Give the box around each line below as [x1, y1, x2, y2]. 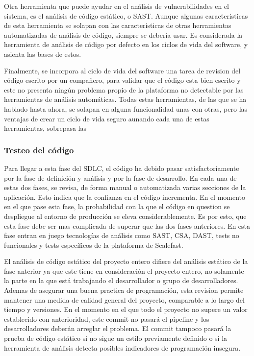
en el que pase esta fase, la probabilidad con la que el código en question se [4, 201, 230, 212]
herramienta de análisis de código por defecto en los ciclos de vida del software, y [4, 39, 248, 49]
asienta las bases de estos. [4, 48, 81, 59]
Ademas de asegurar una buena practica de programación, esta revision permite [4, 285, 244, 295]
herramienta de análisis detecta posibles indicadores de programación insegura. [4, 342, 241, 353]
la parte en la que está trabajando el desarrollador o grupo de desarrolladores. [4, 275, 238, 285]
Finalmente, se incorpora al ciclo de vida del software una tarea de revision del [4, 65, 241, 75]
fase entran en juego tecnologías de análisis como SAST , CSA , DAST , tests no [4, 230, 239, 240]
